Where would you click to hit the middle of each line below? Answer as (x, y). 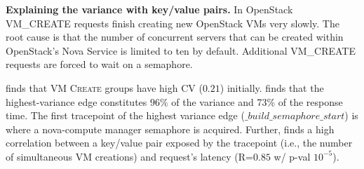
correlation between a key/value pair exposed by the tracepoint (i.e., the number (179, 143)
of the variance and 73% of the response (257, 101)
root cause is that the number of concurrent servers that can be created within (175, 37)
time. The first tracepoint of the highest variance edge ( (125, 115)
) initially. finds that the (272, 87)
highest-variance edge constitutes (76, 101)
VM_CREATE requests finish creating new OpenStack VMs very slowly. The (173, 23)
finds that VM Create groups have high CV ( (104, 87)
